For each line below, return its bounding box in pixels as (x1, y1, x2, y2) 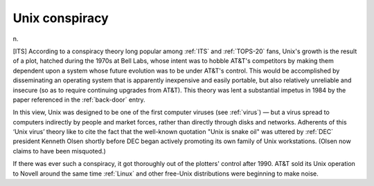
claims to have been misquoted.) (12, 147, 107, 155)
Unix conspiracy (12, 10, 109, 26)
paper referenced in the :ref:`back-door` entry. (12, 95, 145, 104)
